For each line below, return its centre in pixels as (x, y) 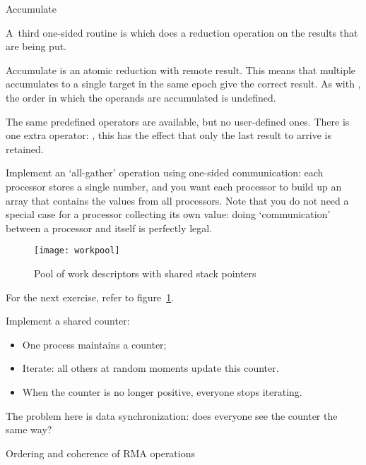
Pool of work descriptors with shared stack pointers (145, 273)
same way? (29, 429)
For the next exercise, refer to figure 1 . (90, 297)
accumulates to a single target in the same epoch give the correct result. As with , (183, 84)
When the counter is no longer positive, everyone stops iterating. (162, 391)
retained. (25, 149)
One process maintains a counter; (94, 344)
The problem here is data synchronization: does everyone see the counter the (172, 415)
